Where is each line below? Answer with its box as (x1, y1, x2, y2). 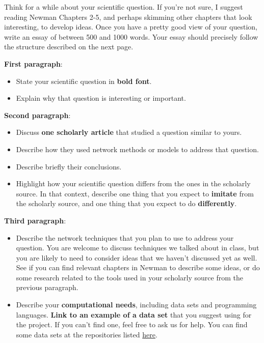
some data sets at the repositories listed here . (16, 329, 157, 339)
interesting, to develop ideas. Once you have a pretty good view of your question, (4, 21, 257, 32)
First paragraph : (4, 58, 63, 69)
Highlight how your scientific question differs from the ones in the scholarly (16, 178, 251, 189)
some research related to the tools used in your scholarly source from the (16, 272, 243, 282)
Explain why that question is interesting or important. (16, 93, 186, 103)
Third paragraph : (4, 215, 66, 225)
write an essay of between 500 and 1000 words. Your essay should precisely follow (4, 31, 258, 42)
